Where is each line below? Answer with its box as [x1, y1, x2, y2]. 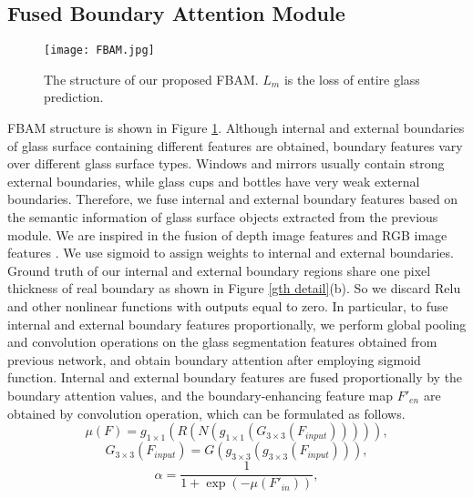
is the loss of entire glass [283, 69, 420, 88]
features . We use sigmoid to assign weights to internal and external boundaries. [7, 243, 454, 262]
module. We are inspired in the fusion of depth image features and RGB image [7, 225, 447, 244]
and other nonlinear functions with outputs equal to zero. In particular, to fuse [7, 296, 448, 315]
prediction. [44, 87, 104, 107]
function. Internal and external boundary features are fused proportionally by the [7, 368, 463, 387]
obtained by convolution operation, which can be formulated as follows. [7, 403, 406, 422]
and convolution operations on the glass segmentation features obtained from [7, 332, 437, 351]
